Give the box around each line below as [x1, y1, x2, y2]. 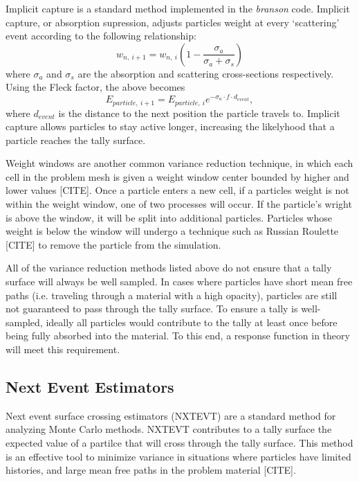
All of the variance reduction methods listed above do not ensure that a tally [6, 260, 332, 275]
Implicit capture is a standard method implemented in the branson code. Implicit [6, 1, 350, 15]
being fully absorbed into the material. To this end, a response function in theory [6, 328, 350, 343]
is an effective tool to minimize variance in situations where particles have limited [6, 449, 351, 463]
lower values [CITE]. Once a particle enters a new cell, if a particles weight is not [6, 183, 349, 197]
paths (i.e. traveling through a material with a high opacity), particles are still [6, 287, 338, 302]
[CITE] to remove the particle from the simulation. [6, 237, 221, 251]
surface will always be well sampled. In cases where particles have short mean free [6, 274, 353, 289]
